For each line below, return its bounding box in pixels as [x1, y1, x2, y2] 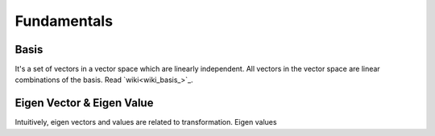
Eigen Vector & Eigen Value [14, 97, 154, 110]
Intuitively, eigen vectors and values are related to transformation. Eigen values [14, 117, 277, 127]
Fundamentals [14, 12, 113, 30]
